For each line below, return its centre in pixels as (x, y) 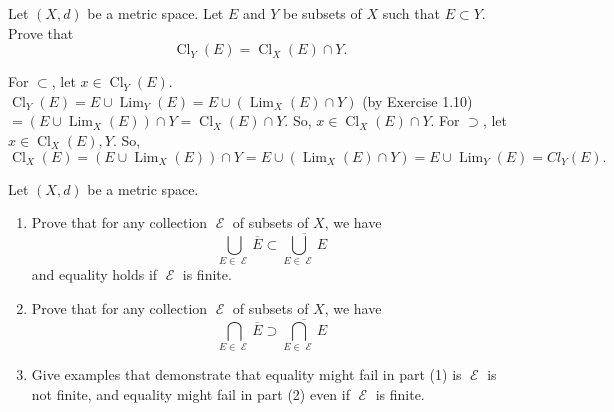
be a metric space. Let (155, 13)
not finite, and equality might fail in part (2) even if (190, 393)
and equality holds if (94, 274)
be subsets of (322, 13)
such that (411, 13)
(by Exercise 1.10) (417, 100)
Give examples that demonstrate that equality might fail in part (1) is (246, 374)
